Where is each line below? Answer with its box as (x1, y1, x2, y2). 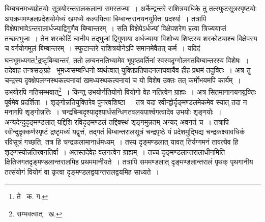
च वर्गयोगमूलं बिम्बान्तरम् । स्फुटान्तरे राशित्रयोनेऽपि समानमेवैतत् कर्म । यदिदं (5, 43, 200, 53)
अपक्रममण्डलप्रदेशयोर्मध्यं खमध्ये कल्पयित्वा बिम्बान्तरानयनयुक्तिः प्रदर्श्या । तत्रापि (5, 13, 207, 23)
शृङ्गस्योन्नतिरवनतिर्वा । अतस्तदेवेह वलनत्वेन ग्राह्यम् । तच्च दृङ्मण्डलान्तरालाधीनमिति (5, 146, 225, 157)
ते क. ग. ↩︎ (16, 191, 48, 202)
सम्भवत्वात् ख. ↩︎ (16, 208, 62, 218)
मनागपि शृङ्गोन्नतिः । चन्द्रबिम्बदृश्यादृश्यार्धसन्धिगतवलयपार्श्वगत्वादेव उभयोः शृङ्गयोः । (5, 106, 222, 117)
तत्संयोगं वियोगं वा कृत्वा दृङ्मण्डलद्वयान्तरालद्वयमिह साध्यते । (5, 166, 159, 177)
